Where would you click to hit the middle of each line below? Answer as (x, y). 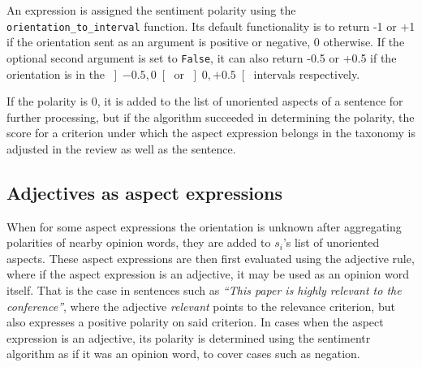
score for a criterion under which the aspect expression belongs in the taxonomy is (211, 133)
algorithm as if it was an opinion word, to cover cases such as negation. (183, 354)
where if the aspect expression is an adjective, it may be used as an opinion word (208, 274)
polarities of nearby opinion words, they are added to (139, 242)
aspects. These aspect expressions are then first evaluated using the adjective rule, (211, 258)
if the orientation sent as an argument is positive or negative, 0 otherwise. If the (206, 42)
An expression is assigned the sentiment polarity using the (151, 10)
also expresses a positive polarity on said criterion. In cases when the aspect (195, 322)
